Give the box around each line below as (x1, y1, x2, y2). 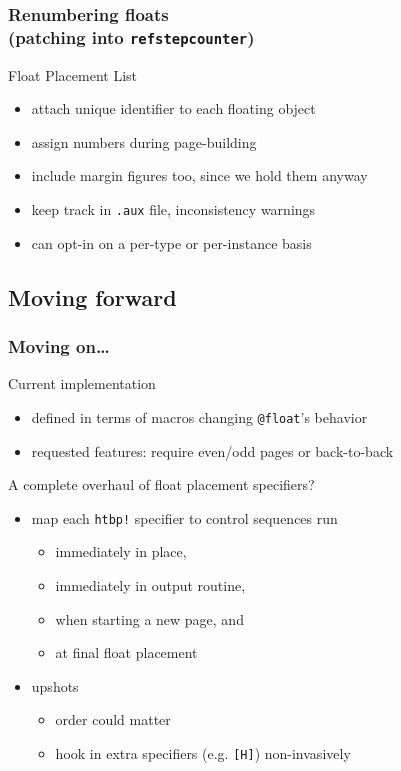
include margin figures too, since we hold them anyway (31, 165, 368, 186)
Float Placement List (8, 64, 137, 85)
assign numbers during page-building (31, 131, 257, 152)
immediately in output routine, (55, 575, 246, 596)
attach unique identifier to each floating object (31, 98, 316, 119)
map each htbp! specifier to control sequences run (31, 507, 338, 528)
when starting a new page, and (55, 608, 244, 629)
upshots (31, 675, 79, 696)
